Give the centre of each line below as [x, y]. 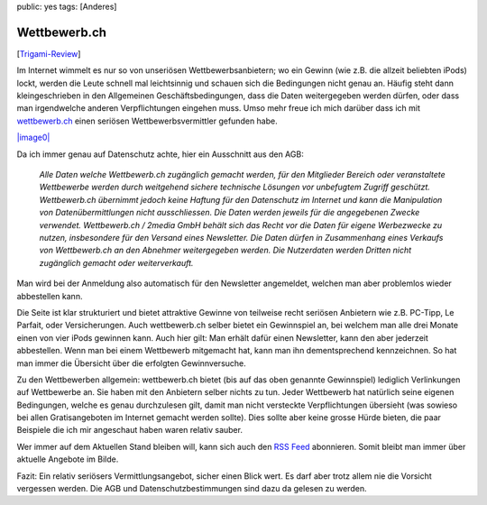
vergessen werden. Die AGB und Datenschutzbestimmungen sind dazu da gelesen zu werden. [192, 489]
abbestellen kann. [50, 296]
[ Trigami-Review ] [49, 53]
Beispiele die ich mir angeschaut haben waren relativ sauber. [130, 430]
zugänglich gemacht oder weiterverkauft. [116, 262]
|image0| [33, 138]
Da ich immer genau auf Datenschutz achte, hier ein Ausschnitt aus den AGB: [160, 154]
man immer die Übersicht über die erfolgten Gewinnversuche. [132, 363]
